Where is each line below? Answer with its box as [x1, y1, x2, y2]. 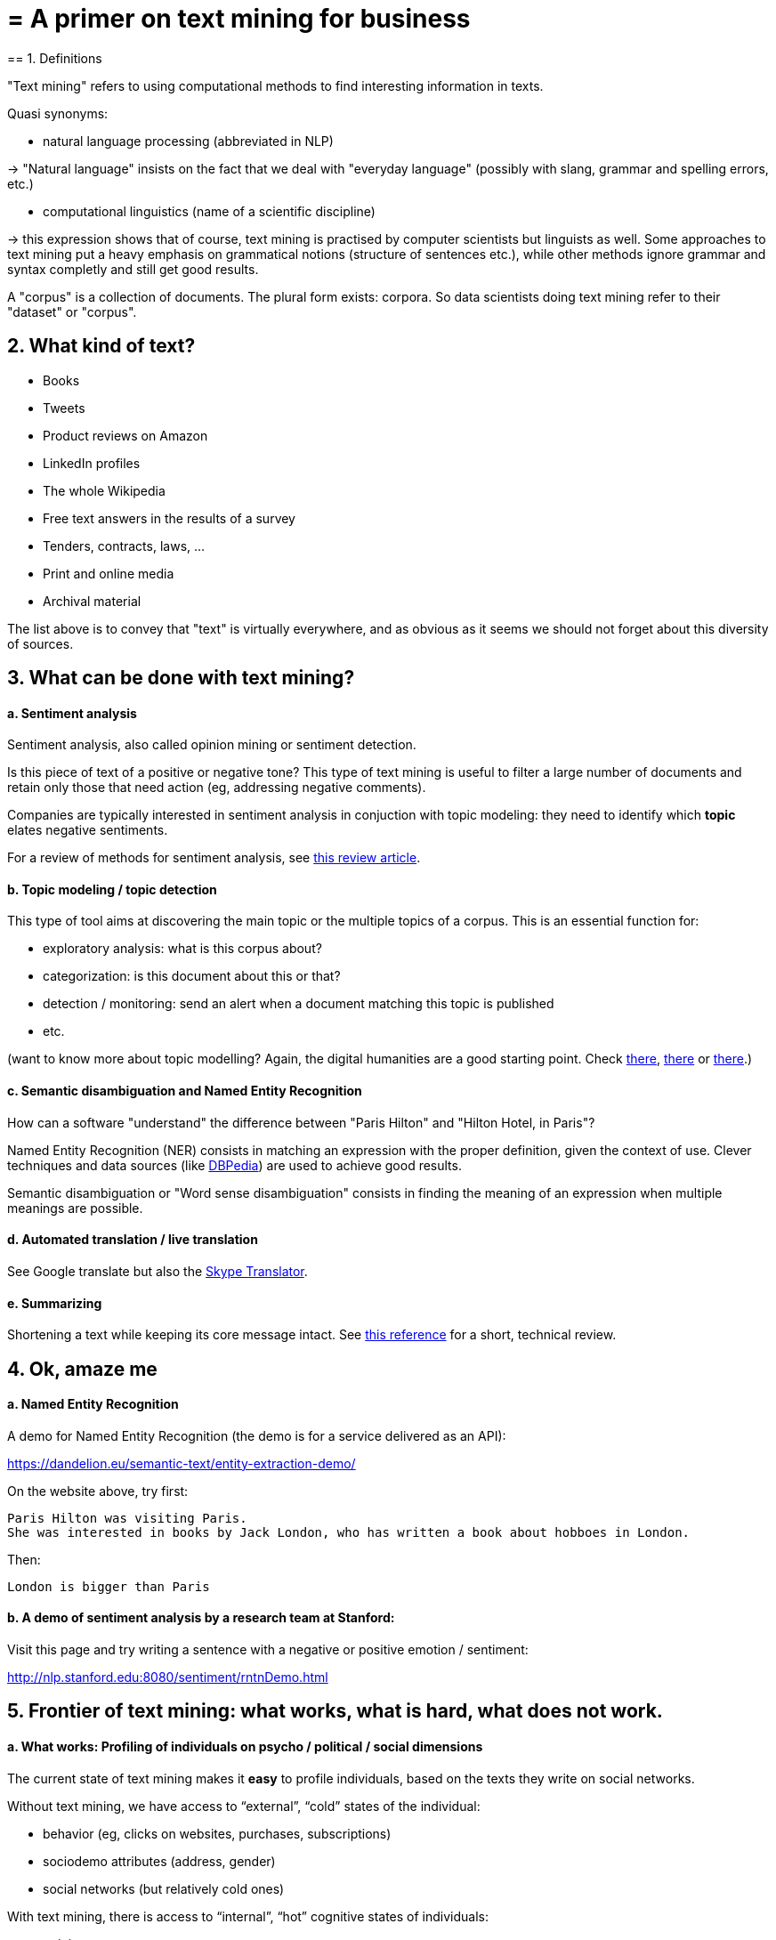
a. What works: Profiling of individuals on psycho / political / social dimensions [7, 1739, 483, 1754]
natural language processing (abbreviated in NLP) [43, 133, 334, 149]
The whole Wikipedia [43, 482, 166, 498]
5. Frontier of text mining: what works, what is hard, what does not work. [7, 1700, 663, 1723]
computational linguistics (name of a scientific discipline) [43, 203, 376, 219]
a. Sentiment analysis [7, 705, 137, 721]
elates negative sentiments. [7, 822, 168, 838]
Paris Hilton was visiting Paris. [7, 1510, 247, 1525]
